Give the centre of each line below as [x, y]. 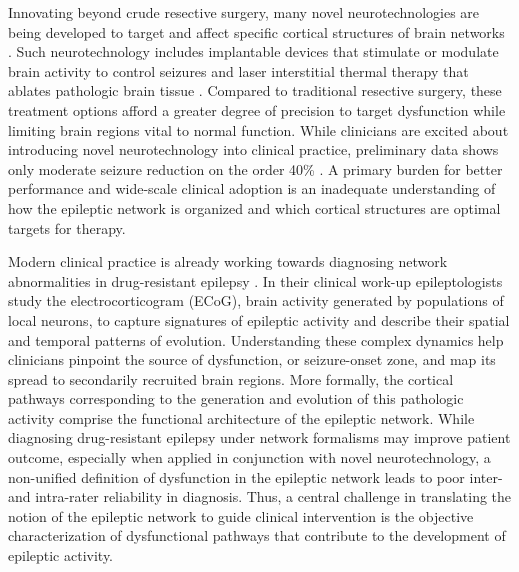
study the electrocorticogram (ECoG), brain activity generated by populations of [256, 300]
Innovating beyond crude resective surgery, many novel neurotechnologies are [244, 12]
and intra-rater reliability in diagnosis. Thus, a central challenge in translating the [260, 496]
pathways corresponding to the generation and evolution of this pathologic [236, 398]
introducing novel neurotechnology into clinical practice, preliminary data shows [253, 149]
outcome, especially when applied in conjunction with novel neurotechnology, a [249, 457]
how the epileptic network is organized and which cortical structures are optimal [254, 207]
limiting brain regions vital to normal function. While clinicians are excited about [258, 129]
